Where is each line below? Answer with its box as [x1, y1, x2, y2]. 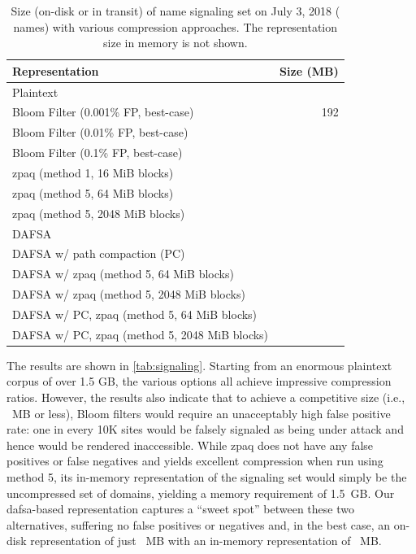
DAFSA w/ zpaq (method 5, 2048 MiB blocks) [12, 286, 245, 303]
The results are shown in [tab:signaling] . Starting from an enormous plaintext [6, 356, 392, 373]
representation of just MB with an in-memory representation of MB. [30, 532, 382, 549]
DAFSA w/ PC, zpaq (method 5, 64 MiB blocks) [12, 305, 258, 322]
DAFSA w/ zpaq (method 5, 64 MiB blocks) [12, 265, 234, 282]
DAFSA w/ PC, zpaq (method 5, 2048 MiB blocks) [12, 325, 269, 342]
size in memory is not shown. [103, 34, 248, 51]
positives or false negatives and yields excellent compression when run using [6, 452, 383, 469]
